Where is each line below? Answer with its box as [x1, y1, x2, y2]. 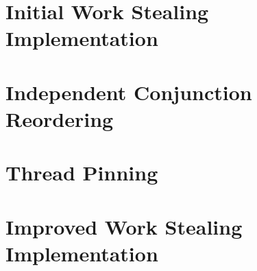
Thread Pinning [5, 158, 158, 187]
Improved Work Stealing [5, 212, 243, 240]
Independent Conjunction [5, 78, 252, 106]
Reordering [5, 104, 114, 132]
